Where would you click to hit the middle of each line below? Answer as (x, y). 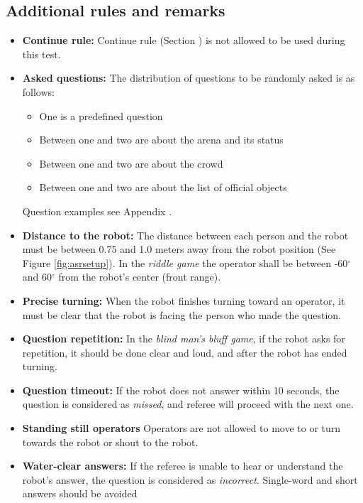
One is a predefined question (101, 115)
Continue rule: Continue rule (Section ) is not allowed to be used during (184, 40)
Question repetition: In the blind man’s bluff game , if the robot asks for (184, 339)
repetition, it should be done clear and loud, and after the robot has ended (185, 352)
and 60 (37, 277)
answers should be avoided (80, 493)
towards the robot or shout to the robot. (110, 442)
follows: (38, 91)
